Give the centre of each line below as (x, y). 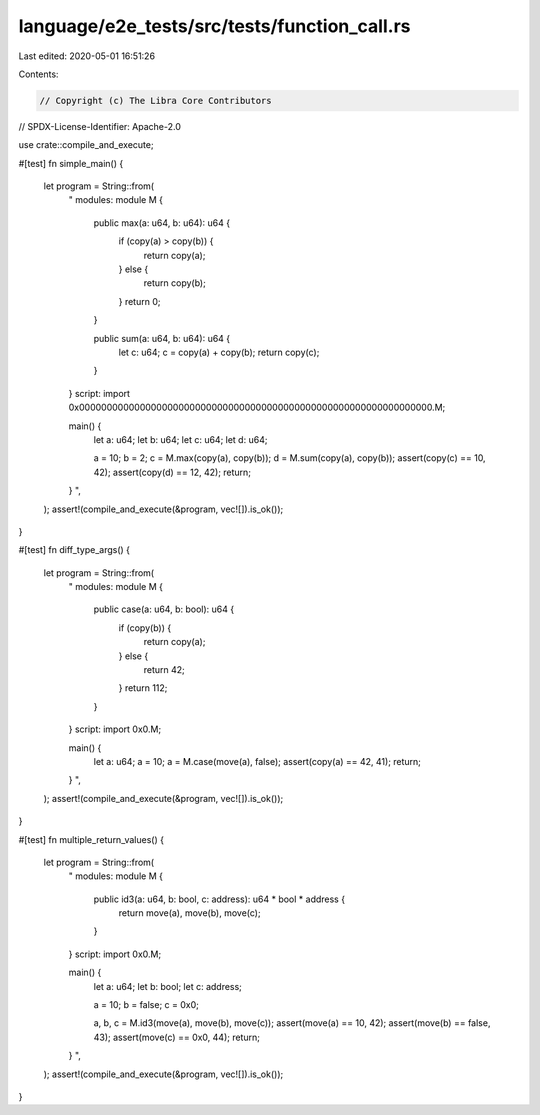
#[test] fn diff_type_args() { (74, 550)
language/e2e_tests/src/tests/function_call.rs (214, 26)
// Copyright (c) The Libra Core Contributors (155, 100)
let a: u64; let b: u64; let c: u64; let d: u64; (180, 439)
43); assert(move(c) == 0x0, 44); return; (176, 1037)
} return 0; (139, 301)
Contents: (38, 74)
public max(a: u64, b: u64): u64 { (161, 222)
